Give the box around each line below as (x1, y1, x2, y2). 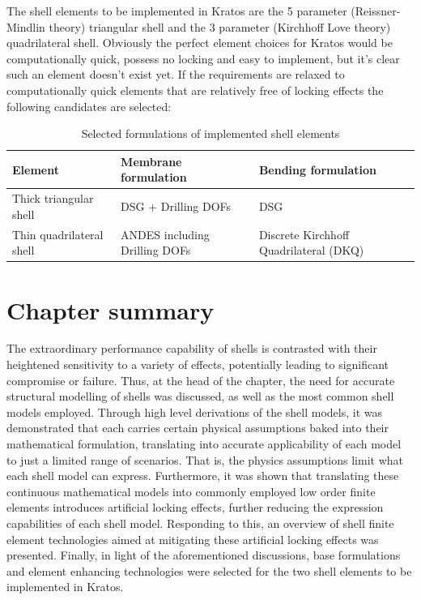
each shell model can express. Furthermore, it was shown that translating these (6, 467, 399, 484)
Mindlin (6, 18, 45, 35)
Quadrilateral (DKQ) (258, 242, 364, 259)
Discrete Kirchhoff (258, 225, 350, 242)
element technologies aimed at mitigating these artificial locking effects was (6, 530, 379, 547)
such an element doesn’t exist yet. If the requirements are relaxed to (6, 66, 345, 83)
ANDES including (121, 225, 210, 242)
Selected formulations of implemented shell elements (81, 125, 340, 142)
